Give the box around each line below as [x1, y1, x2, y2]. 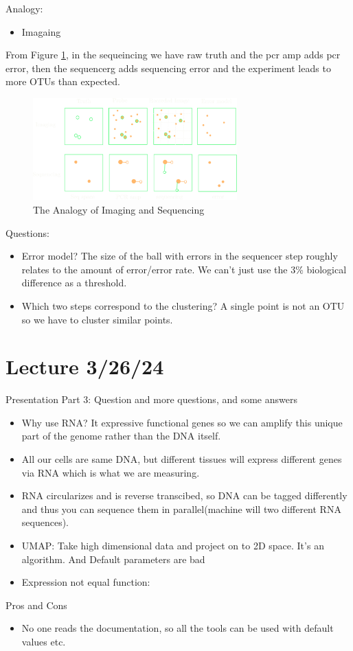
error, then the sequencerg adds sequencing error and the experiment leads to [5, 60, 331, 75]
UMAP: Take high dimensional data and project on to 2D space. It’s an [21, 538, 324, 552]
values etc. [21, 634, 66, 648]
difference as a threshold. [21, 275, 127, 290]
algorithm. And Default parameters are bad [21, 551, 205, 566]
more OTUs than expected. [5, 74, 120, 89]
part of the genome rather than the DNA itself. [21, 429, 221, 443]
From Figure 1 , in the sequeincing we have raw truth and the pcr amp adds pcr [5, 47, 341, 62]
